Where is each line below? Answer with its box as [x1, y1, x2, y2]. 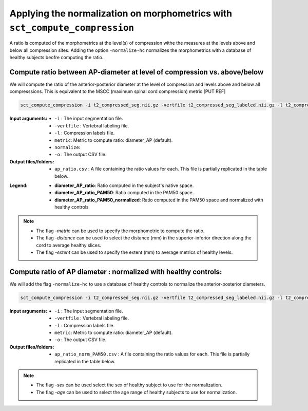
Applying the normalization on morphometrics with [9, 8, 233, 19]
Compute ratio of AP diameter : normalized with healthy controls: [9, 267, 222, 276]
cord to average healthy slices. [36, 242, 102, 248]
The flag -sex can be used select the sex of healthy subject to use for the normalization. [36, 382, 223, 388]
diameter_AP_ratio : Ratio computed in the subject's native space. [54, 182, 194, 189]
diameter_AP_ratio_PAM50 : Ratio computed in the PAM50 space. [54, 190, 194, 196]
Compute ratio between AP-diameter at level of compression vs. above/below [9, 67, 264, 77]
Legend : [9, 182, 28, 189]
